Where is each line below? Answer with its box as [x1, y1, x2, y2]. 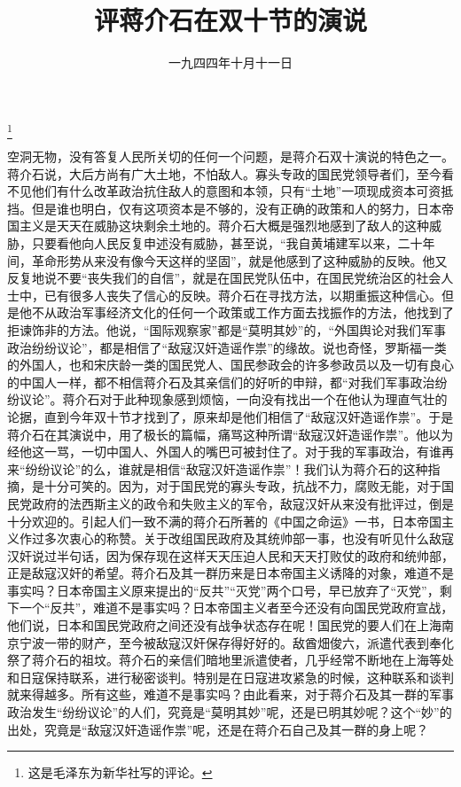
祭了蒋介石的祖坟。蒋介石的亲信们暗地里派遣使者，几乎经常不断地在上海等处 [7, 651, 454, 669]
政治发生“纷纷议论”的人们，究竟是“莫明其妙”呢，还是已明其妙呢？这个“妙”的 [7, 703, 452, 721]
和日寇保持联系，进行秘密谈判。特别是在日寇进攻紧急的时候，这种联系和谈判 [7, 667, 454, 686]
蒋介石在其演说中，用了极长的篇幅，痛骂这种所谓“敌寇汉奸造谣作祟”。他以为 [7, 425, 454, 443]
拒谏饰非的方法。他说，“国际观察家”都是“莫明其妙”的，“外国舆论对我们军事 [7, 320, 447, 339]
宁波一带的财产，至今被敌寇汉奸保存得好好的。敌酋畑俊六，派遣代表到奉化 [19, 633, 454, 651]
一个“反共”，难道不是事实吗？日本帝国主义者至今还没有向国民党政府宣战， [19, 598, 454, 617]
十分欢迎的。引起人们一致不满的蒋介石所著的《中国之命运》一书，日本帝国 [7, 511, 441, 530]
